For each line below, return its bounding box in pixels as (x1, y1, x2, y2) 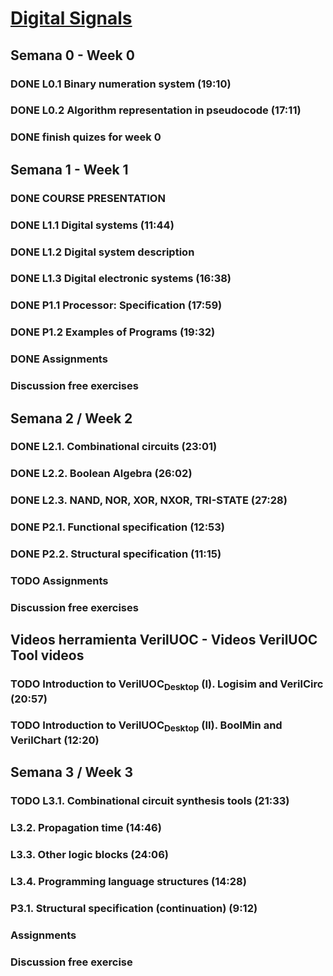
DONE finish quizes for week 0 (10, 130, 162, 144)
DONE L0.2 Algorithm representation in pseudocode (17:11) (10, 103, 302, 117)
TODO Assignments (10, 574, 109, 588)
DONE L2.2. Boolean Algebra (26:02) (10, 467, 193, 481)
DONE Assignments (10, 352, 108, 366)
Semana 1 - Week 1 (10, 161, 129, 178)
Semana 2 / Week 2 (10, 410, 133, 427)
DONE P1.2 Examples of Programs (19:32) (10, 325, 216, 339)
